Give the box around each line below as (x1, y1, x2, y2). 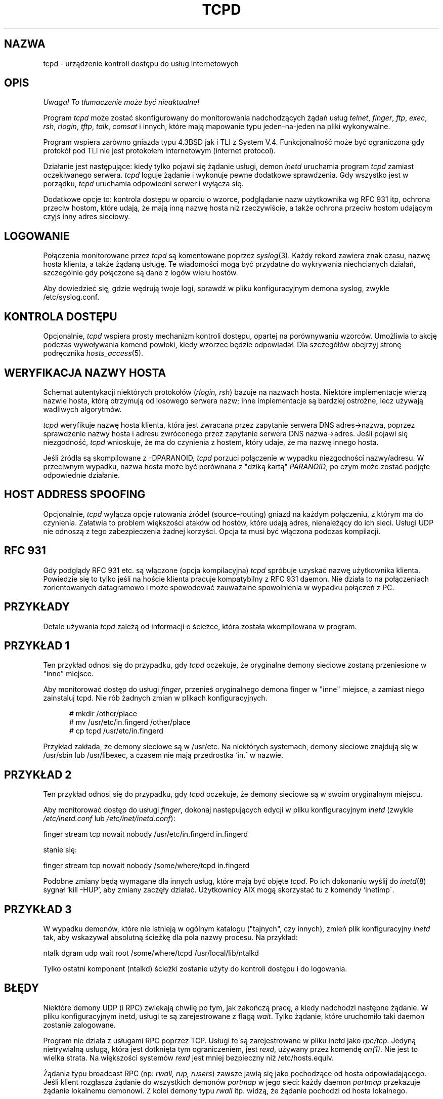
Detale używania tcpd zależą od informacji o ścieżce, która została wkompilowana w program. (43, 622, 357, 631)
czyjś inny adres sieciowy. (43, 212, 130, 221)
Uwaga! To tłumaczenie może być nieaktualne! (43, 98, 200, 107)
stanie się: (43, 845, 77, 854)
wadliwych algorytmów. (43, 404, 122, 414)
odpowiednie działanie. (43, 470, 120, 479)
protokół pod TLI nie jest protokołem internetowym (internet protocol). (43, 146, 276, 155)
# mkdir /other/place (69, 709, 137, 718)
